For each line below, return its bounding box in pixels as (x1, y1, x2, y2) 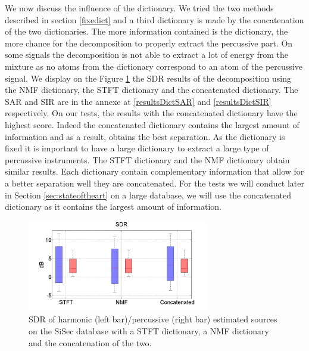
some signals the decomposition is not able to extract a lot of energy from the (5, 48, 289, 61)
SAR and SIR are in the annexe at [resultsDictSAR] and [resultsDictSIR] (5, 95, 271, 107)
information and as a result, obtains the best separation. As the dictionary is (5, 130, 285, 142)
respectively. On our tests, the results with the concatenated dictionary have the (5, 107, 298, 119)
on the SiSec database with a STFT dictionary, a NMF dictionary (29, 325, 269, 337)
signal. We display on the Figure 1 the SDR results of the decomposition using (5, 72, 292, 84)
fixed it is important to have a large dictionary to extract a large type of (5, 142, 269, 154)
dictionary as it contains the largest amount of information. (5, 200, 221, 213)
